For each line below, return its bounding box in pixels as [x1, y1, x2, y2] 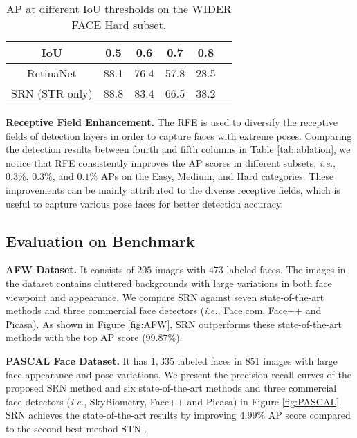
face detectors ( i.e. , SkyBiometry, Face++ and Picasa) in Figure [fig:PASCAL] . [6, 394, 342, 408]
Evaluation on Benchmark [6, 230, 195, 251]
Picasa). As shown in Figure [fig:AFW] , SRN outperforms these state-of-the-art [6, 316, 342, 331]
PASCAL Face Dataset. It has [6, 353, 147, 367]
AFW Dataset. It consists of [6, 262, 134, 277]
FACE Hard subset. [71, 17, 167, 33]
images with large [263, 353, 338, 367]
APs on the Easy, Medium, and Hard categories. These [100, 169, 334, 183]
